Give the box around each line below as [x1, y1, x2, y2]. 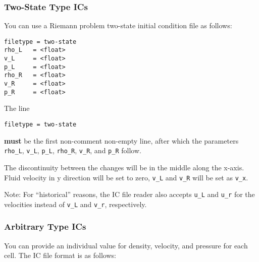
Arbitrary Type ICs [4, 220, 86, 233]
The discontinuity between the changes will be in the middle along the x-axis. [4, 162, 244, 172]
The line [4, 103, 30, 113]
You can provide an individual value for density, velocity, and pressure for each [4, 240, 248, 250]
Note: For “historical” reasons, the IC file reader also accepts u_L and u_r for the [4, 189, 255, 200]
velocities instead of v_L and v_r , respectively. [4, 199, 147, 209]
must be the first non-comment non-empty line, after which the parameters [4, 135, 239, 146]
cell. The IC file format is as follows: [4, 250, 116, 260]
